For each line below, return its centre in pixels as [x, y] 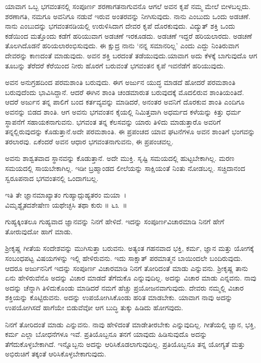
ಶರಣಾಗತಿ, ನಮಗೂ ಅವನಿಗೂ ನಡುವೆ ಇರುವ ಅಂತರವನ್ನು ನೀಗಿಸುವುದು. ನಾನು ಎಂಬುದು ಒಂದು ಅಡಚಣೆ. [128, 16]
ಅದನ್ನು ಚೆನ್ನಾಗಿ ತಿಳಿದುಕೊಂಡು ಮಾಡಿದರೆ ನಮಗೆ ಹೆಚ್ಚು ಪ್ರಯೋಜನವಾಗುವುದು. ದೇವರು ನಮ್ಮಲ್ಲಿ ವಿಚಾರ [124, 287]
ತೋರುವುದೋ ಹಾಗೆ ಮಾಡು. [39, 231]
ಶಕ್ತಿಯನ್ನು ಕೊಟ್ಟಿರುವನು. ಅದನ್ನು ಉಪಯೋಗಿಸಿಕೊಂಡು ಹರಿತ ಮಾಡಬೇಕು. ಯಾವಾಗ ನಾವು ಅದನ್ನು [119, 297]
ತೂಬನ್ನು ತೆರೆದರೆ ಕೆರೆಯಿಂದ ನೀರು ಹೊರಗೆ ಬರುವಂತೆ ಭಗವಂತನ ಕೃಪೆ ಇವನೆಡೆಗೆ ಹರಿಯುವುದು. [115, 65]
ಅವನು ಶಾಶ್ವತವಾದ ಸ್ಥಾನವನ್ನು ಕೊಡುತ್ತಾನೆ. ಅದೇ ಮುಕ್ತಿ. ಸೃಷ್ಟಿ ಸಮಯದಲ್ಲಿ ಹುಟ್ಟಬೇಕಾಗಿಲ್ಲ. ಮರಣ [120, 158]
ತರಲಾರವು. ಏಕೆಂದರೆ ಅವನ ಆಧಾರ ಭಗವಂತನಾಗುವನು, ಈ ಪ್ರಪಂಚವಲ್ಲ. [89, 141]
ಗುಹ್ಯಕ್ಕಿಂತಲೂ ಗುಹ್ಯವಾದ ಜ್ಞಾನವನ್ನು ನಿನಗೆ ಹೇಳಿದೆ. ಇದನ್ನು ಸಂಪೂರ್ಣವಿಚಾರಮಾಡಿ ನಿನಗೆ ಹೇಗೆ [115, 221]
